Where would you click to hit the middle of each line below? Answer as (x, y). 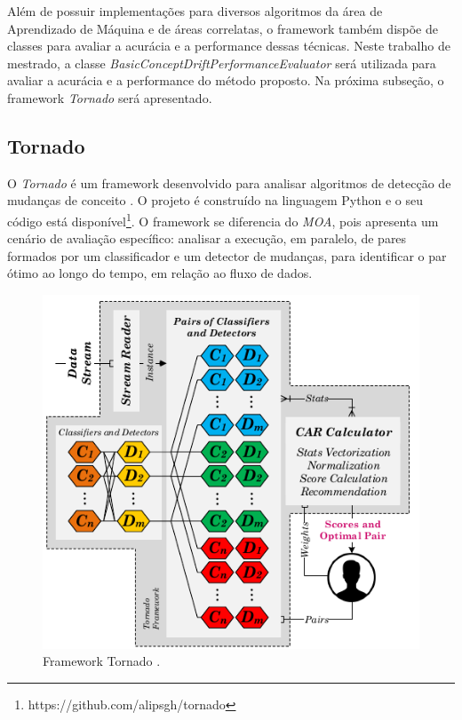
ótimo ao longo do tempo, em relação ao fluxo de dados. (160, 273)
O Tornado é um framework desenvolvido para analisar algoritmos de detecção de (229, 182)
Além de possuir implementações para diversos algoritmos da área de (195, 11)
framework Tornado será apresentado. (110, 97)
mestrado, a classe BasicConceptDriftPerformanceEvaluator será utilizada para (222, 63)
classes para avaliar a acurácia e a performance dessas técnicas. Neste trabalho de (229, 46)
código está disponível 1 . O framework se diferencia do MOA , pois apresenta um (223, 219)
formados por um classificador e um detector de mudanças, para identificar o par (227, 255)
